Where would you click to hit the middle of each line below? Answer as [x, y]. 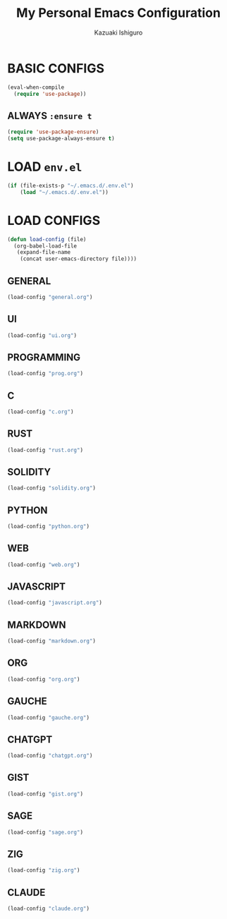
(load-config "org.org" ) [44, 679]
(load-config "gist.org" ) [45, 794]
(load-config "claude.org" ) [49, 908]
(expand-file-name [44, 252]
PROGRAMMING [44, 357]
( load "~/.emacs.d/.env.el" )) [65, 192]
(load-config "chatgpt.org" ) [50, 756]
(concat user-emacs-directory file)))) [79, 259]
